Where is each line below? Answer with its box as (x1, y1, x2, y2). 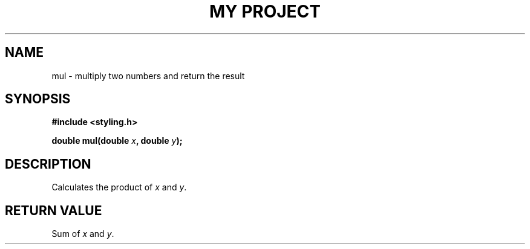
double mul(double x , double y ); (51, 135, 183, 146)
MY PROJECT (209, 1, 321, 22)
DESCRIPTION (5, 156, 91, 172)
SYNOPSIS (5, 91, 71, 107)
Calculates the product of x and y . (51, 182, 187, 193)
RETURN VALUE (5, 202, 102, 218)
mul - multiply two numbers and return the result (51, 70, 245, 81)
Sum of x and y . (51, 228, 114, 239)
